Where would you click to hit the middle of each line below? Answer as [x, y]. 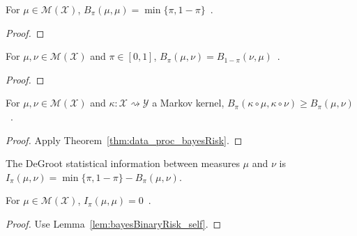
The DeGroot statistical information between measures [123, 163]
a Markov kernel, [188, 103]
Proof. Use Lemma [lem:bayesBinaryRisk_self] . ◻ [114, 223]
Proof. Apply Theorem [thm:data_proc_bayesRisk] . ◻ [124, 140]
